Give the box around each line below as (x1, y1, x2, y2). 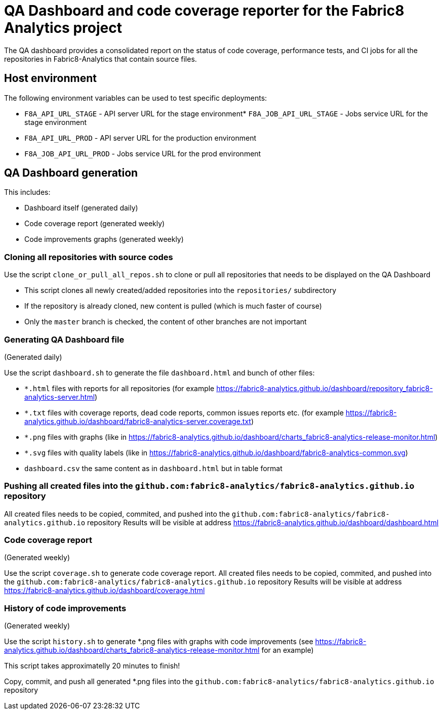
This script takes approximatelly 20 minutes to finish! (4, 661, 180, 670)
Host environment (4, 72, 97, 85)
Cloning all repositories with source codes (4, 251, 173, 262)
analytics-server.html (24, 392, 95, 401)
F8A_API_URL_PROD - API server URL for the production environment (24, 133, 256, 142)
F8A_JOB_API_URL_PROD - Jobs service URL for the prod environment (24, 149, 261, 158)
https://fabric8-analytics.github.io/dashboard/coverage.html (4, 586, 205, 595)
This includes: (4, 188, 51, 197)
